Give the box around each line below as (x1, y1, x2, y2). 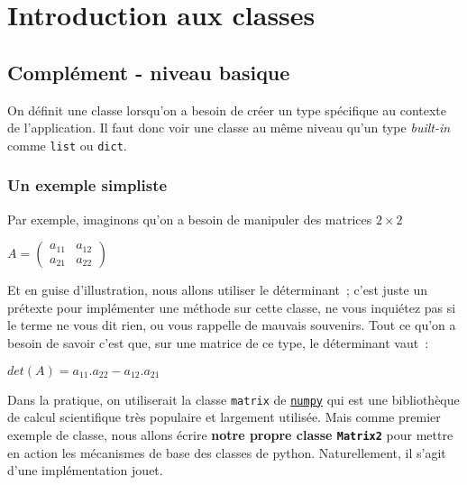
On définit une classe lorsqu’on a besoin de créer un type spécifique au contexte (7, 100, 446, 119)
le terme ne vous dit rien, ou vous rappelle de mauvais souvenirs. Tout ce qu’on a (7, 316, 456, 334)
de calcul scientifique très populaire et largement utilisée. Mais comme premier (7, 407, 441, 426)
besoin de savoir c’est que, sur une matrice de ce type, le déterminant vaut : (7, 334, 429, 352)
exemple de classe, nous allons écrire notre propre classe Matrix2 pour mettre (7, 425, 453, 444)
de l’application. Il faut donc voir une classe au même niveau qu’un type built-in (7, 118, 451, 137)
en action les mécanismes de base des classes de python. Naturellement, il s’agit (7, 443, 446, 462)
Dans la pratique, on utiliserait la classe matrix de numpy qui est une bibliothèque (7, 389, 460, 408)
